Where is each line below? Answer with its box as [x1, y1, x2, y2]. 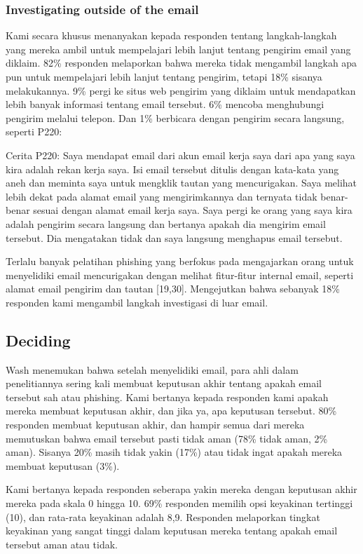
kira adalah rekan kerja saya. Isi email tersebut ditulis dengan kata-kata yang [6, 161, 339, 176]
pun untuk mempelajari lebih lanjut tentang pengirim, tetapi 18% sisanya [6, 69, 322, 83]
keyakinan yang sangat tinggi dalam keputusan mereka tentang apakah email [6, 523, 338, 538]
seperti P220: [6, 124, 62, 139]
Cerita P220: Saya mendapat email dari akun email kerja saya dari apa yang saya [6, 147, 355, 162]
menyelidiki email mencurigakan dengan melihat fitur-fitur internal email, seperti [6, 267, 354, 282]
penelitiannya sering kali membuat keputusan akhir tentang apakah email [6, 376, 322, 391]
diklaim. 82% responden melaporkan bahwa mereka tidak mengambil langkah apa [6, 55, 357, 70]
